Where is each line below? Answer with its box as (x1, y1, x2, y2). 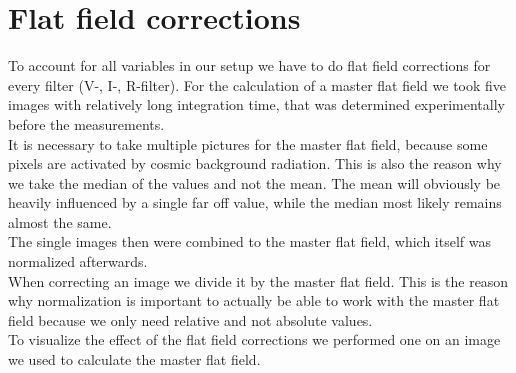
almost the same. (8, 211, 112, 232)
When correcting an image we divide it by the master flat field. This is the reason (8, 270, 509, 291)
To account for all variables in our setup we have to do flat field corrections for (8, 55, 491, 76)
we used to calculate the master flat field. (8, 349, 261, 370)
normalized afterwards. (8, 251, 148, 272)
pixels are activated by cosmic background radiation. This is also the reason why (8, 153, 502, 174)
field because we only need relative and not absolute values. (8, 309, 373, 330)
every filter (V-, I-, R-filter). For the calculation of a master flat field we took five (8, 74, 507, 95)
